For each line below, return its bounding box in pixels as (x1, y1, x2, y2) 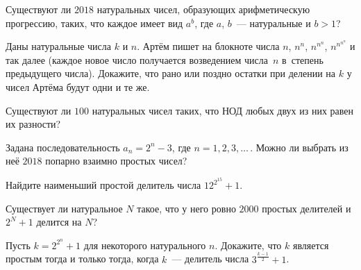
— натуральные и (236, 15, 311, 30)
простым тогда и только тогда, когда (6, 251, 159, 266)
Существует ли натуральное (6, 201, 123, 215)
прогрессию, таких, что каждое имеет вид (6, 15, 183, 30)
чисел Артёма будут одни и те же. (6, 79, 150, 94)
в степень (282, 52, 324, 67)
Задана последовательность (6, 140, 120, 154)
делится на (36, 214, 82, 229)
